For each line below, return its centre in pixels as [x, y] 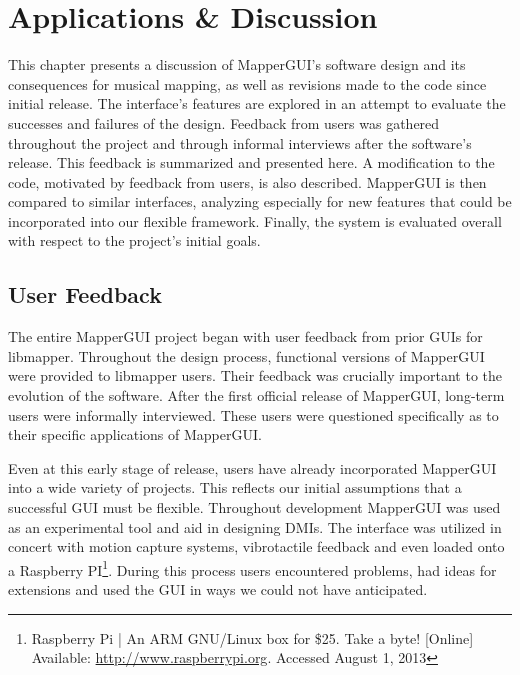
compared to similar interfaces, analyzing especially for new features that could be [260, 201]
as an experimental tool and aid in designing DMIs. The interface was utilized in [255, 526]
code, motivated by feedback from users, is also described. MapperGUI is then [247, 181]
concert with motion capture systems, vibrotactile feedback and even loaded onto [256, 546]
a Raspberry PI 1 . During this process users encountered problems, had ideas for [252, 568]
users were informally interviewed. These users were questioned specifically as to [253, 414]
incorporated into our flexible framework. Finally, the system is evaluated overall [255, 220]
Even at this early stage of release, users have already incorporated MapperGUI [252, 467]
